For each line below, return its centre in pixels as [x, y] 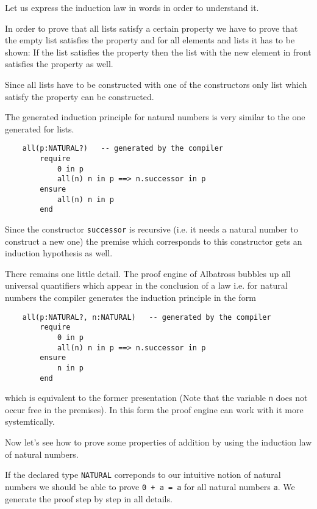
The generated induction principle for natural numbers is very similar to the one [155, 117]
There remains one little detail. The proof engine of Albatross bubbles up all [148, 273]
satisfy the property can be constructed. [80, 96]
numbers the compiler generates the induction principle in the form [130, 297]
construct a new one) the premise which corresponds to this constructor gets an [154, 241]
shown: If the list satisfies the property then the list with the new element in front [158, 52]
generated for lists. [40, 128]
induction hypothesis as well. [59, 253]
